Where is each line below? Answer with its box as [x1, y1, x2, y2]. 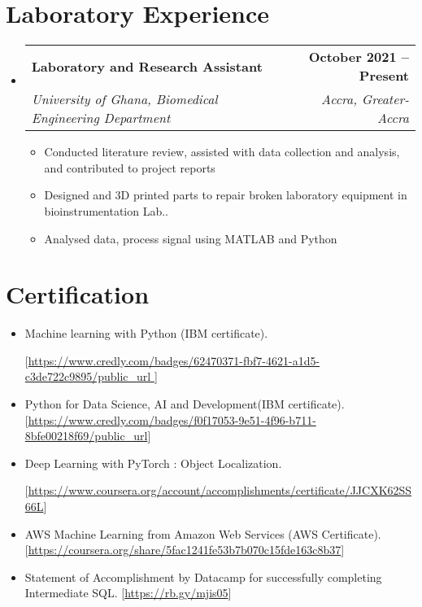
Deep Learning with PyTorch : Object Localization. [24, 454, 282, 471]
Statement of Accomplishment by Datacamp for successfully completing [24, 568, 382, 585]
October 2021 [308, 47, 397, 67]
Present [359, 66, 409, 85]
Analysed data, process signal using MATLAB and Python [44, 229, 337, 247]
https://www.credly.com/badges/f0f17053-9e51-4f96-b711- [28, 411, 316, 428]
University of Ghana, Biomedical [31, 90, 218, 109]
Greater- [361, 90, 409, 109]
